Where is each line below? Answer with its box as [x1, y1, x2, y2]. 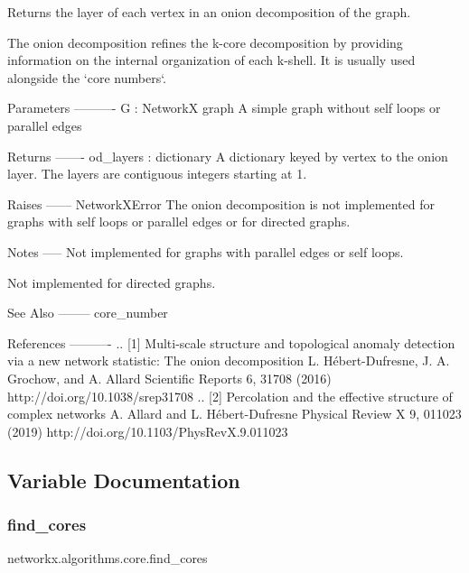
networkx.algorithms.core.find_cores [7, 549, 208, 568]
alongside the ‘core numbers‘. [7, 68, 167, 87]
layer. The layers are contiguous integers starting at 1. [7, 164, 307, 183]
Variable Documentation [7, 466, 240, 494]
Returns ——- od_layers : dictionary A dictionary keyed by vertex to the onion [7, 146, 448, 165]
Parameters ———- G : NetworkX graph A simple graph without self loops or [7, 98, 441, 117]
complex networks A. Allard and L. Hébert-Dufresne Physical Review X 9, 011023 [7, 404, 462, 423]
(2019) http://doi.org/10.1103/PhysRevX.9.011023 [7, 421, 288, 440]
